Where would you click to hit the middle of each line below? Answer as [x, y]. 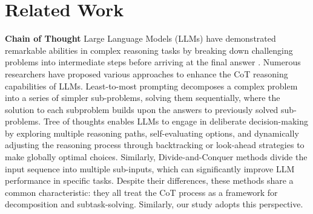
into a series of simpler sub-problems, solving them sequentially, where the [143, 98]
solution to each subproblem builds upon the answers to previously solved [142, 109]
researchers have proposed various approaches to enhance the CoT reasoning [147, 73]
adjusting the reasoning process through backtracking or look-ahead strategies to [155, 145]
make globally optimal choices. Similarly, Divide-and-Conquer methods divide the [156, 157]
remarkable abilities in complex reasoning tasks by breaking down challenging [149, 50]
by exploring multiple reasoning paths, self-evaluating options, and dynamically [152, 133]
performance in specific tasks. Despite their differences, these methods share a [149, 180]
